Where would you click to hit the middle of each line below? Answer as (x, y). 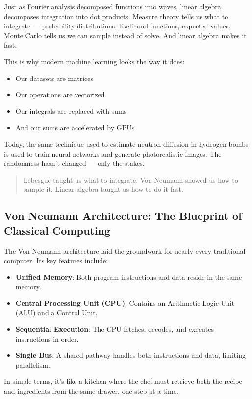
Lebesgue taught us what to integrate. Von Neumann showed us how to (131, 179)
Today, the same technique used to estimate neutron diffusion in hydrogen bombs (126, 144)
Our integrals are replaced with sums (71, 111)
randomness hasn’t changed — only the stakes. (74, 163)
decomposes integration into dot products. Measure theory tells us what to (116, 16)
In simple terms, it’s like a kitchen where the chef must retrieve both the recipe (123, 381)
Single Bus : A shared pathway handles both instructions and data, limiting (130, 355)
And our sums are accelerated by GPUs (75, 127)
